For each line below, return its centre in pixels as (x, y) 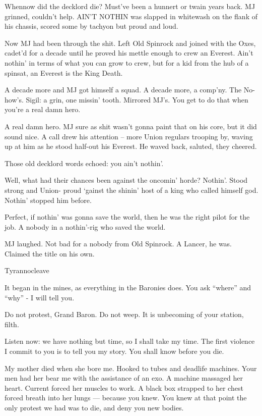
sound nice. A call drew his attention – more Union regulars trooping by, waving (129, 136)
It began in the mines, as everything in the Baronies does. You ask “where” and (128, 288)
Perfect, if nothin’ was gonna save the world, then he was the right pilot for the (127, 217)
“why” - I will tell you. (40, 297)
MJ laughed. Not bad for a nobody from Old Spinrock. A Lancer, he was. (118, 244)
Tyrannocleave (27, 270)
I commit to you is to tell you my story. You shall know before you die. (114, 351)
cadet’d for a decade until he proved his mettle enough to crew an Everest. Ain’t (129, 53)
